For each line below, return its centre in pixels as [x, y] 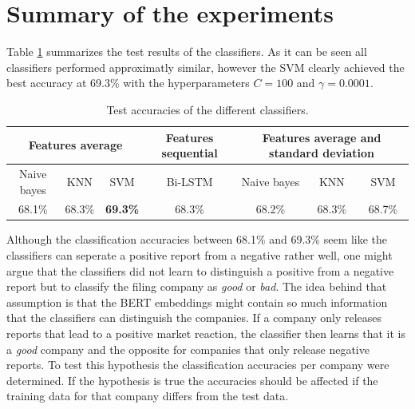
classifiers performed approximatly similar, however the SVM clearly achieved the [206, 67]
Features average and [322, 137]
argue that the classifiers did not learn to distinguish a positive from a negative [200, 270]
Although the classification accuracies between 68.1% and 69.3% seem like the [197, 239]
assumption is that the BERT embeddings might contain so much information [197, 302]
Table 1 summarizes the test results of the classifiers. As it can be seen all [187, 52]
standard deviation [322, 153]
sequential [190, 153]
